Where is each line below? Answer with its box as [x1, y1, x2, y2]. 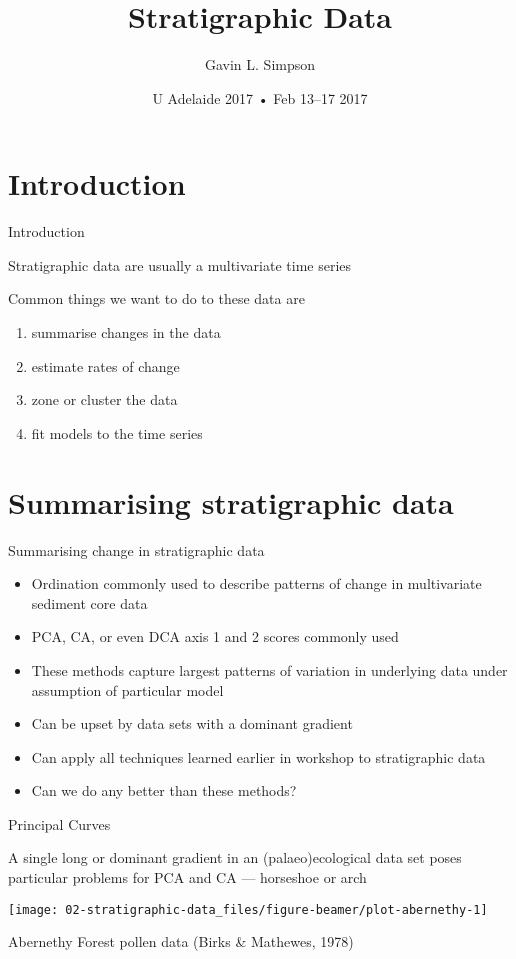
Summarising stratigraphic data [8, 481, 454, 522]
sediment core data [31, 592, 148, 613]
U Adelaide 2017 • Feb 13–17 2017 [152, 87, 368, 108]
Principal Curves [8, 813, 111, 834]
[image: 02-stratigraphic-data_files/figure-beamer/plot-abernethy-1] [8, 902, 488, 917]
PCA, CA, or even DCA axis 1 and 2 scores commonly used [31, 626, 399, 647]
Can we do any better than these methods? [31, 780, 297, 801]
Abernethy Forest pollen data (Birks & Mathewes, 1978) [8, 931, 354, 952]
